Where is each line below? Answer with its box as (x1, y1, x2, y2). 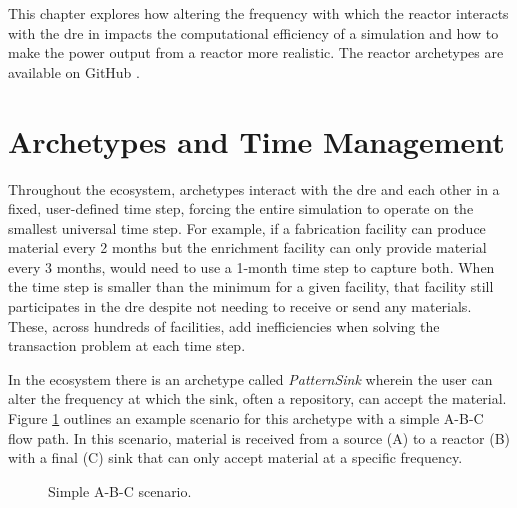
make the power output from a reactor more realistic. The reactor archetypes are (8, 42, 504, 63)
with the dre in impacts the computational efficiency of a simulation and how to (8, 22, 499, 43)
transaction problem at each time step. (8, 335, 246, 356)
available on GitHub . (8, 61, 140, 82)
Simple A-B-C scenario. (48, 480, 192, 501)
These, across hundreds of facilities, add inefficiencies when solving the (8, 315, 440, 336)
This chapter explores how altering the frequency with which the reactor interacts (8, 3, 509, 23)
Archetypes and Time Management (8, 120, 505, 161)
